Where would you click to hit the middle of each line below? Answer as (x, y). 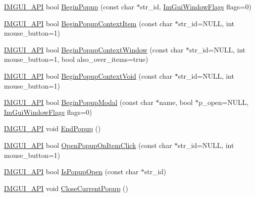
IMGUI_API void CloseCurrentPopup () (66, 188)
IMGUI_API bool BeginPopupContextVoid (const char (88, 75)
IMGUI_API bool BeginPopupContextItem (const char (88, 23)
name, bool (176, 102)
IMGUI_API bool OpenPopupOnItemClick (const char (88, 145)
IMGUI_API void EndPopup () (52, 128)
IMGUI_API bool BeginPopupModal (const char (79, 102)
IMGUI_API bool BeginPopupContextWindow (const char (94, 49)
